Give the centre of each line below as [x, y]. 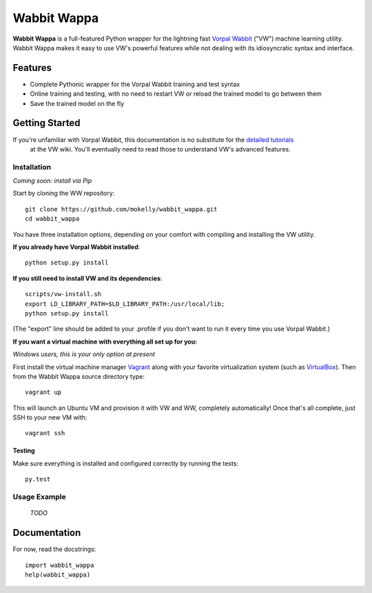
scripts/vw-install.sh [63, 294]
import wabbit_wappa [60, 565]
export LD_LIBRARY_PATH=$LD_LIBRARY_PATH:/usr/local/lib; [125, 304]
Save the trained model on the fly [77, 103]
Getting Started [46, 123]
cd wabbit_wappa [52, 219]
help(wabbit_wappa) [58, 574]
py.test [38, 479]
